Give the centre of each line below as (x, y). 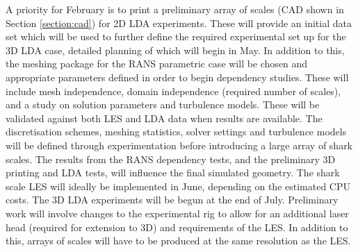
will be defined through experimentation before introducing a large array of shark (179, 145)
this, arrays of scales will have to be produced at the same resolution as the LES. (178, 241)
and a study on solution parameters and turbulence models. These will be (163, 104)
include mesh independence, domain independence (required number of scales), (173, 91)
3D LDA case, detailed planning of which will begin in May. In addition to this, (175, 50)
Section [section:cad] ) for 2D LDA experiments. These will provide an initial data (179, 23)
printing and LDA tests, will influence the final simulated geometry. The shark (173, 173)
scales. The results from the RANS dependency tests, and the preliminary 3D (171, 159)
